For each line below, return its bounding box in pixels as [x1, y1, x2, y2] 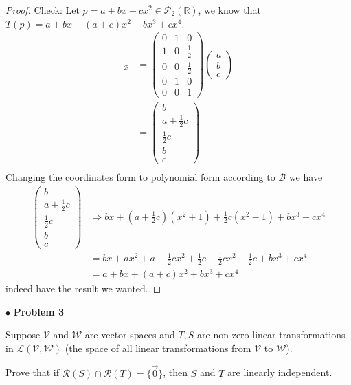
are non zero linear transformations [197, 327, 346, 342]
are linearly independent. [227, 365, 332, 379]
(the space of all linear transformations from [65, 340, 251, 355]
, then [163, 365, 188, 379]
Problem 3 [13, 304, 64, 318]
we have [288, 170, 323, 184]
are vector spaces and [84, 327, 175, 342]
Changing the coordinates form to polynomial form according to [5, 170, 275, 184]
